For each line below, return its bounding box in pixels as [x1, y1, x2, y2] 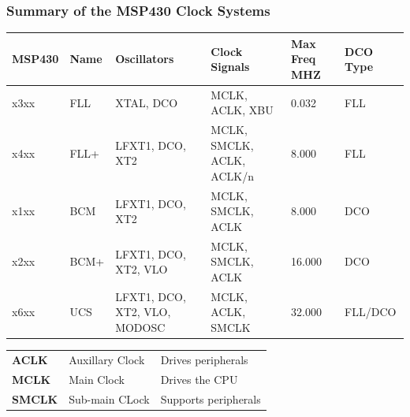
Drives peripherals [160, 351, 248, 367]
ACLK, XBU [211, 102, 274, 118]
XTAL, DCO [115, 94, 178, 110]
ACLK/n [211, 167, 254, 184]
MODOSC [115, 319, 166, 336]
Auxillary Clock [69, 351, 145, 367]
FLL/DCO [345, 303, 397, 320]
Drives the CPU [160, 370, 238, 387]
